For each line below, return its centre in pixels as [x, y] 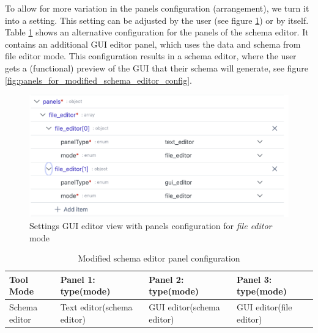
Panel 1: [78, 279]
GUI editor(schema [184, 307]
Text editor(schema [96, 307]
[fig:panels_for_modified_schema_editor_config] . [98, 80]
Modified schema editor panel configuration [159, 258]
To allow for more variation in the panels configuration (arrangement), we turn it [157, 8]
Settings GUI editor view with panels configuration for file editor [151, 225]
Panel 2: [166, 279]
